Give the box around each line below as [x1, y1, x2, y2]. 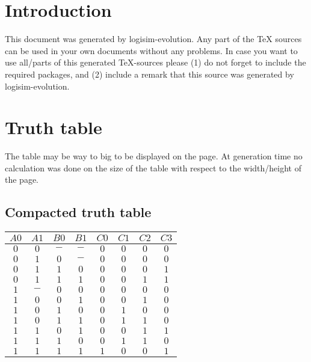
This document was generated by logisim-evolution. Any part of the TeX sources [5, 32, 302, 45]
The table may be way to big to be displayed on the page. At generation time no [5, 150, 303, 162]
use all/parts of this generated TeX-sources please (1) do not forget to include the [5, 56, 306, 69]
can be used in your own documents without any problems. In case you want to [5, 44, 298, 57]
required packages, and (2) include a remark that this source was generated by [5, 67, 294, 80]
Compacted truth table [5, 203, 152, 221]
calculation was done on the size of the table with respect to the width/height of [5, 161, 301, 174]
